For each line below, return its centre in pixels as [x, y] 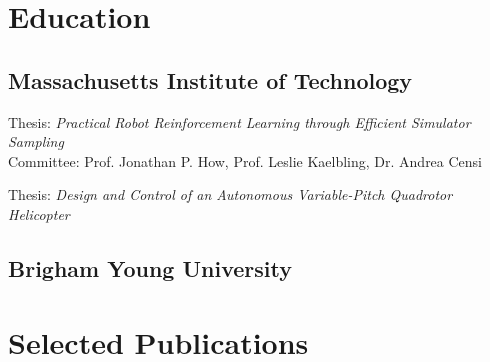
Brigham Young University [150, 267]
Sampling [36, 141]
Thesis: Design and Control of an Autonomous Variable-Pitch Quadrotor [230, 194]
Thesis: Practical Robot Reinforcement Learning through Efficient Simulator [239, 121]
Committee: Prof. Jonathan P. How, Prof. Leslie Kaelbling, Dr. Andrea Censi [245, 160]
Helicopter [39, 213]
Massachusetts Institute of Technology [210, 79]
